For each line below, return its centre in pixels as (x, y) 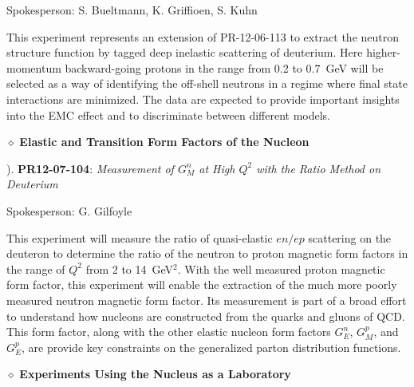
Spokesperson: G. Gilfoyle (69, 210)
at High (217, 168)
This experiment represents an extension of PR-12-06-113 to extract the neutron (203, 36)
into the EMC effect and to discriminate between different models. (168, 115)
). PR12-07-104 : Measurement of (90, 168)
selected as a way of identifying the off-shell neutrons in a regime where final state (207, 83)
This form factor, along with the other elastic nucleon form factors (169, 332)
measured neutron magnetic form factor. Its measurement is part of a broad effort (207, 300)
